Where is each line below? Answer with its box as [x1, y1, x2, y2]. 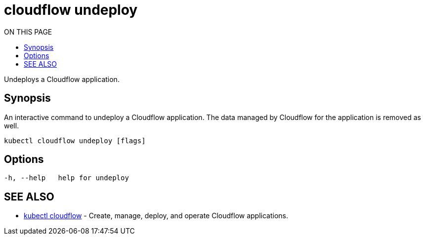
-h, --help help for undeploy [4, 174, 129, 182]
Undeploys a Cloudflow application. [4, 75, 120, 83]
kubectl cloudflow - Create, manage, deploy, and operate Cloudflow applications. [24, 211, 289, 220]
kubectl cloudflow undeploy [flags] [4, 136, 146, 145]
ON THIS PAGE [4, 27, 52, 36]
